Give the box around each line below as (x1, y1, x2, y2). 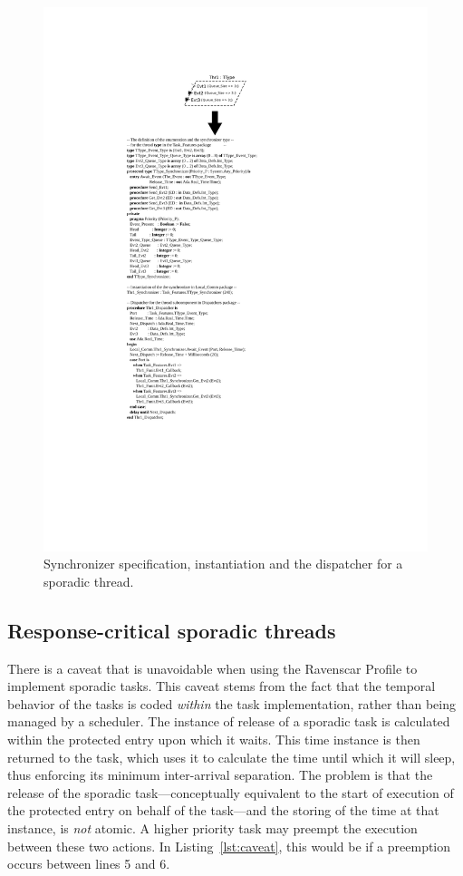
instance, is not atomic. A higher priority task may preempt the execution (7, 819, 418, 838)
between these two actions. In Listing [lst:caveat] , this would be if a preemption (7, 836, 451, 855)
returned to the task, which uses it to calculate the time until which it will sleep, (7, 747, 456, 766)
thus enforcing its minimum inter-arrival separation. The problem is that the (7, 765, 433, 784)
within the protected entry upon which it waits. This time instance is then (7, 730, 420, 749)
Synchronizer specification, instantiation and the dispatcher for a (43, 554, 403, 573)
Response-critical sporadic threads (7, 616, 336, 644)
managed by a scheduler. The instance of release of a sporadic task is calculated (7, 712, 450, 731)
